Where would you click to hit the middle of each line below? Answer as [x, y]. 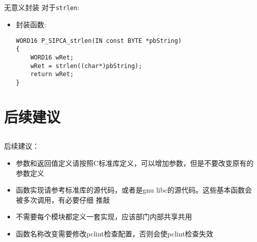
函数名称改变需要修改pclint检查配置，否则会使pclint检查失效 [114, 233]
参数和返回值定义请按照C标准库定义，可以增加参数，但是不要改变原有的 [135, 163]
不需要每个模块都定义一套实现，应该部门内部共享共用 [104, 217]
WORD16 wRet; [52, 57]
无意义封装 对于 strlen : [42, 7]
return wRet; [52, 74]
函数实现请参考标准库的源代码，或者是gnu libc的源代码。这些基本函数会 [134, 190]
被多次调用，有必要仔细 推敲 [63, 199]
